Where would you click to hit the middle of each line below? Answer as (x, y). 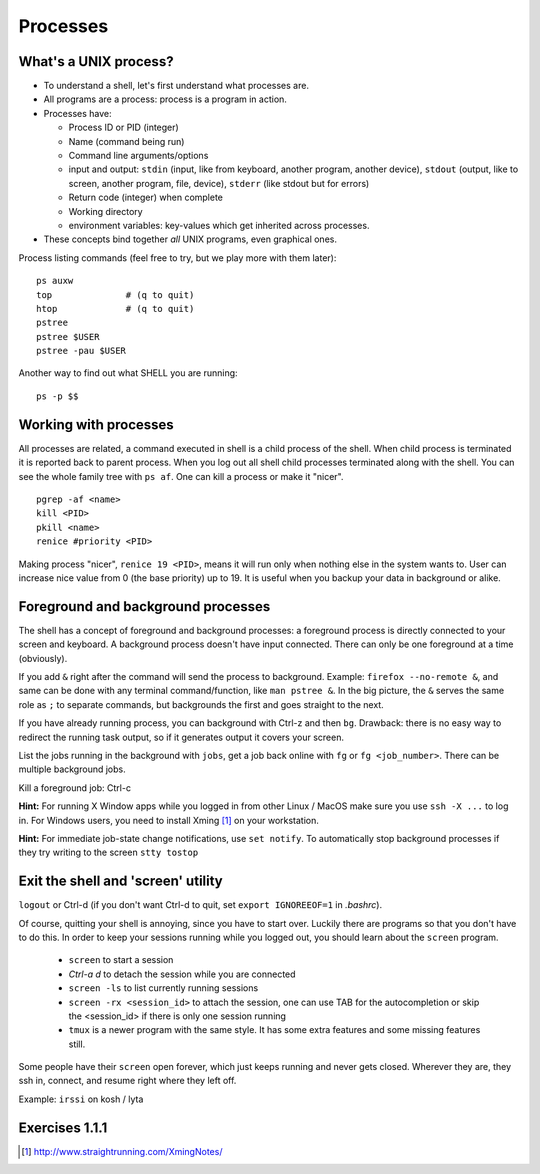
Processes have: (77, 113)
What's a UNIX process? (96, 61)
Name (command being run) (126, 141)
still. (77, 1044)
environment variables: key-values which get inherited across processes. (219, 225)
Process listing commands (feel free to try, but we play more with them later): (177, 257)
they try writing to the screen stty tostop (108, 852)
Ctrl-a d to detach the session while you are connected (182, 974)
